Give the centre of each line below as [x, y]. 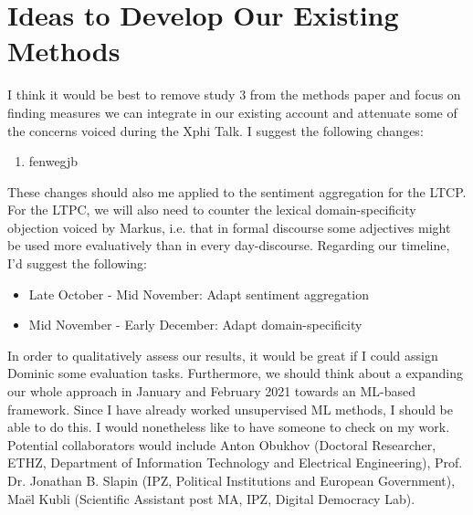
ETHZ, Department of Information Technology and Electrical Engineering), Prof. [235, 462]
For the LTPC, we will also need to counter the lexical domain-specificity [212, 210]
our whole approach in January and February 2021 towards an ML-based [212, 391]
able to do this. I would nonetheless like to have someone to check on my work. [229, 427]
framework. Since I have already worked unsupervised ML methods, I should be [230, 409]
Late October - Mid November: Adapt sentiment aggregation [199, 294]
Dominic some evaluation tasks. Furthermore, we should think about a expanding [236, 373]
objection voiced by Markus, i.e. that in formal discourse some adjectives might [229, 227]
